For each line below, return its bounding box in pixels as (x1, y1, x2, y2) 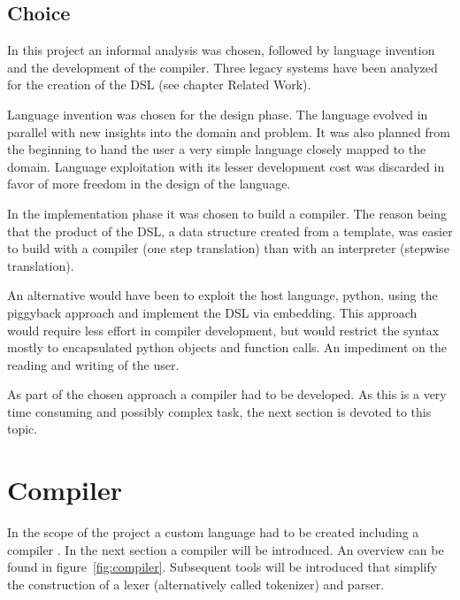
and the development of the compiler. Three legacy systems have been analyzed (7, 58, 438, 76)
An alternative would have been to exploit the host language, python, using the (7, 286, 438, 304)
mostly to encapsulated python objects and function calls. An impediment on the (7, 338, 447, 357)
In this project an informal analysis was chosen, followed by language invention (7, 41, 435, 59)
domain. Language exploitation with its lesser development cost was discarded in (7, 157, 445, 175)
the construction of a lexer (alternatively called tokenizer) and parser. (7, 574, 385, 593)
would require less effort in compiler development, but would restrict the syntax (7, 320, 440, 339)
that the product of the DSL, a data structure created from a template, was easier (7, 221, 453, 240)
